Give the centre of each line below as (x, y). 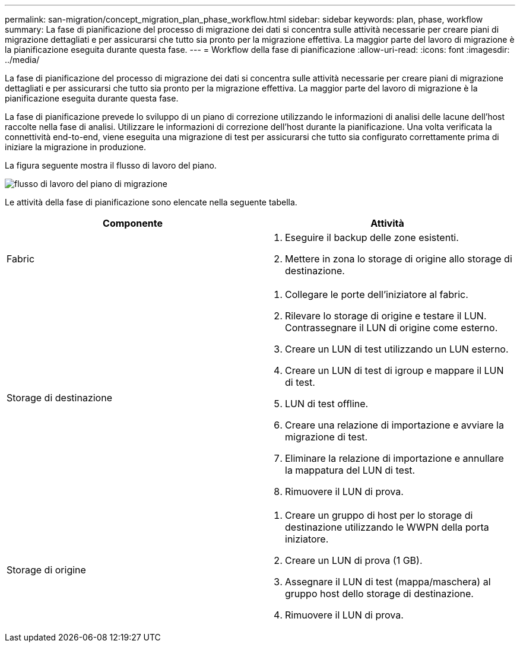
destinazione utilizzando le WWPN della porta (387, 527)
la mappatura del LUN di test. (350, 470)
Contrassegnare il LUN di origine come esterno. (391, 328)
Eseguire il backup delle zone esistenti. (372, 237)
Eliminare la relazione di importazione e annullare (394, 458)
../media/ (22, 60)
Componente (133, 223)
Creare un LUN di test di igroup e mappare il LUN (394, 370)
